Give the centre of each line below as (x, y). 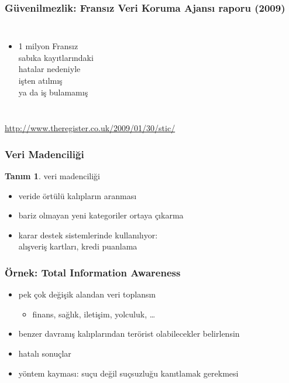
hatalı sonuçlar (45, 353)
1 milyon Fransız (48, 46)
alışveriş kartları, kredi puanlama (78, 246)
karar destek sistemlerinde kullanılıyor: (88, 235)
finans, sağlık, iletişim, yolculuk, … (94, 314)
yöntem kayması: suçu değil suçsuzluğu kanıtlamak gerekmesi (128, 373)
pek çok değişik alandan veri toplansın (87, 294)
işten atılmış (40, 80)
